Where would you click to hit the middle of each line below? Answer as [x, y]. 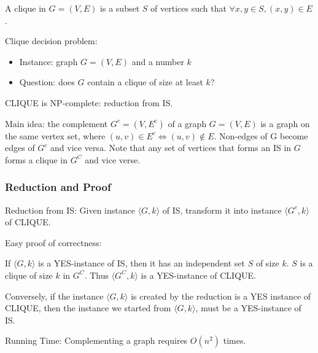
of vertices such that [188, 8]
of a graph [187, 123]
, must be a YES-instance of [248, 308]
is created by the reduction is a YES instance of [221, 296]
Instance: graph [48, 61]
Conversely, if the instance [54, 296]
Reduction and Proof [58, 187]
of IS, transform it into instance [222, 210]
